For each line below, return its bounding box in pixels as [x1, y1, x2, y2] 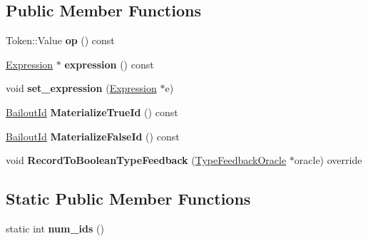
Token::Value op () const [6, 33, 115, 48]
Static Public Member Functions [6, 188, 251, 210]
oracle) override [294, 153, 362, 168]
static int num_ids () [6, 220, 104, 235]
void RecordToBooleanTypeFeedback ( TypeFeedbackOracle [6, 153, 287, 168]
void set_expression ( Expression [6, 81, 157, 96]
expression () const [64, 56, 154, 71]
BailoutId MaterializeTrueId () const [6, 104, 178, 119]
